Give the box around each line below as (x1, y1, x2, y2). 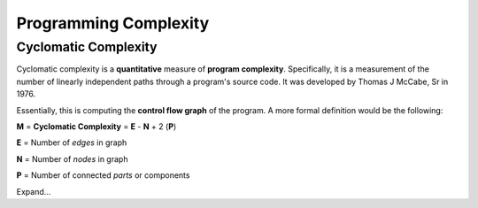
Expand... (16, 186, 51, 196)
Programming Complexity (16, 13, 210, 33)
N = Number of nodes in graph (16, 153, 128, 164)
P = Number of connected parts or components (16, 170, 190, 181)
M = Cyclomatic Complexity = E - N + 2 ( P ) (16, 120, 177, 132)
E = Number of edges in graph (16, 137, 127, 148)
